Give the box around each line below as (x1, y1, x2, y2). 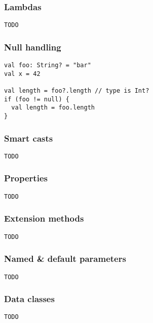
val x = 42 (4, 70, 41, 77)
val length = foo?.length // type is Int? (4, 87, 149, 95)
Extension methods (4, 212, 84, 225)
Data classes (4, 292, 55, 305)
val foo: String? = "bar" (4, 62, 91, 69)
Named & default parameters (4, 252, 126, 265)
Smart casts (4, 131, 53, 144)
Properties (4, 172, 48, 184)
